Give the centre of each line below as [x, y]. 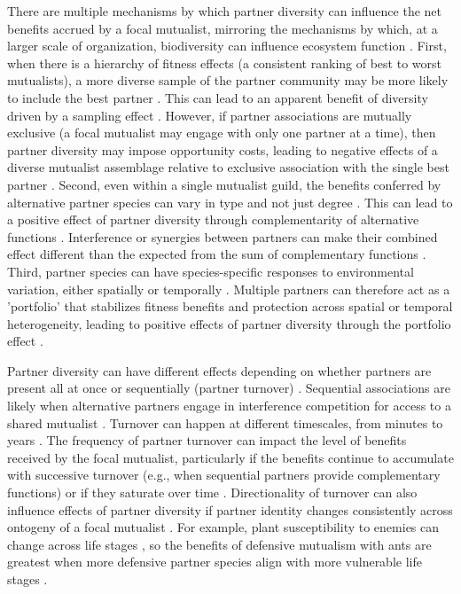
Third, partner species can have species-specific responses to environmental [211, 271]
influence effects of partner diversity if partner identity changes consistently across [230, 509]
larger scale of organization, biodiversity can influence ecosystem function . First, [227, 46]
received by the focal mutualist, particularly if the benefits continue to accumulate [230, 457]
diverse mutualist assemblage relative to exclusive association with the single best [228, 167]
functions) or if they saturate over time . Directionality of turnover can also [212, 492]
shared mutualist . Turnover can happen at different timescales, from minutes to [225, 422]
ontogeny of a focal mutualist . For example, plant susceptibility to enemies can [223, 527]
